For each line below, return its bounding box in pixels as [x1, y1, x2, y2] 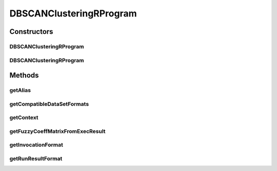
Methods [9, 71, 39, 80]
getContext [9, 114, 38, 121]
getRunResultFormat [9, 155, 63, 162]
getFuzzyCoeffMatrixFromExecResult [9, 127, 106, 135]
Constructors [9, 27, 53, 36]
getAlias [9, 87, 31, 94]
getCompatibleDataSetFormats [9, 100, 89, 107]
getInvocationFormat [9, 141, 64, 148]
